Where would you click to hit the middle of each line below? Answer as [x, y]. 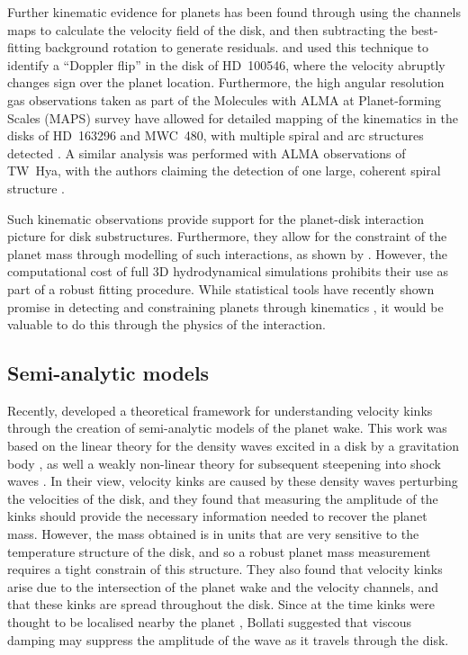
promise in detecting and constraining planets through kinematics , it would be [225, 306]
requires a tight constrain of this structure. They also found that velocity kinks [225, 569]
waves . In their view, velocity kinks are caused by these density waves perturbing [233, 481]
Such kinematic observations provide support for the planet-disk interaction [216, 218]
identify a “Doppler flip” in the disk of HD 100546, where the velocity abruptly [226, 64]
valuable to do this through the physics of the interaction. [166, 324]
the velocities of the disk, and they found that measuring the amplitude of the [223, 498]
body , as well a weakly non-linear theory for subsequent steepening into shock [224, 463]
